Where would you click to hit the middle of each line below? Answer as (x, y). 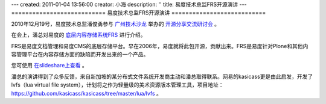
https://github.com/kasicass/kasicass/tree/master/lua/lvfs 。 (87, 93)
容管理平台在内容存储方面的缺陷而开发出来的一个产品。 (80, 54)
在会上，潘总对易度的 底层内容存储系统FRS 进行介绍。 (78, 35)
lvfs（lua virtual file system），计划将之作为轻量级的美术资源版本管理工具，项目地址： (117, 85)
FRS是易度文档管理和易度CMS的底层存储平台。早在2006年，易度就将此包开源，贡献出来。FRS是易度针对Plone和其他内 (160, 46)
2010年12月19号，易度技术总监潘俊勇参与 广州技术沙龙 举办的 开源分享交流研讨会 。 (116, 23)
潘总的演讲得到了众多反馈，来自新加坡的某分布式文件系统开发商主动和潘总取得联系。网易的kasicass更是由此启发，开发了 (162, 76)
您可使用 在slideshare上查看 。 (49, 66)
